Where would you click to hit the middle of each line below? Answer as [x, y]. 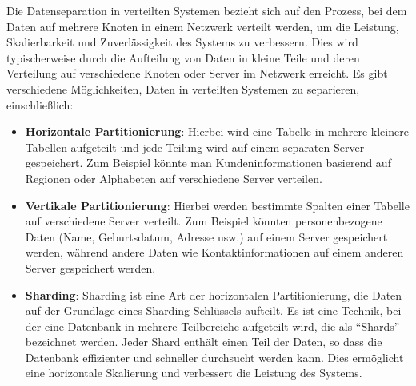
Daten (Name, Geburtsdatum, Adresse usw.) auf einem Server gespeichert [206, 236]
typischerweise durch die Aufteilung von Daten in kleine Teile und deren [183, 57]
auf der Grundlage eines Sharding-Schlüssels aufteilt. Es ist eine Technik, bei [213, 310]
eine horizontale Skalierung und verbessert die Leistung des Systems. [194, 373]
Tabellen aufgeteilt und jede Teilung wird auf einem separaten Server [195, 147]
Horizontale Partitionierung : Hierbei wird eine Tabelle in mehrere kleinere [217, 131]
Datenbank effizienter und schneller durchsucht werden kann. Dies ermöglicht [214, 357]
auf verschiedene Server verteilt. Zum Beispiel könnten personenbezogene [204, 221]
